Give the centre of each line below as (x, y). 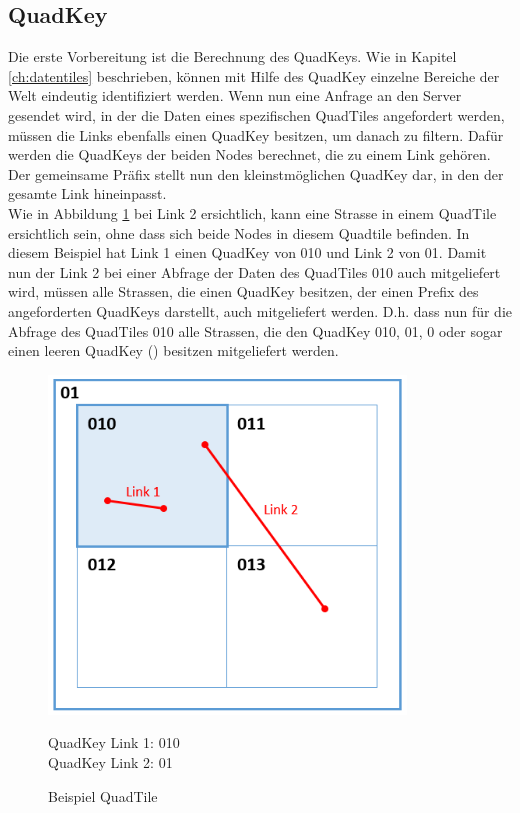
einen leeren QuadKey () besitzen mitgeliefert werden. (173, 350)
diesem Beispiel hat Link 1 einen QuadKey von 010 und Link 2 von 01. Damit (247, 252)
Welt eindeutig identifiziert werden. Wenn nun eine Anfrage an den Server (235, 95)
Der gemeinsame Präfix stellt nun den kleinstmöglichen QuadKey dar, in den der (256, 173)
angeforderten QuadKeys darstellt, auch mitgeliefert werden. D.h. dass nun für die (260, 310)
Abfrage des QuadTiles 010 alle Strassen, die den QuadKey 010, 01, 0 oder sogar (255, 330)
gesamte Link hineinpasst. (87, 193)
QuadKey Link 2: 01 (110, 762)
